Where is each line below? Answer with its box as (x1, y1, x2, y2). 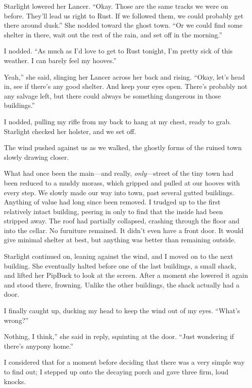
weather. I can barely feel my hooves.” (4, 55, 117, 65)
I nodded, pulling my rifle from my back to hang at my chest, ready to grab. (4, 116, 232, 126)
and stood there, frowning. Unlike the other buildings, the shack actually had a (4, 279, 239, 289)
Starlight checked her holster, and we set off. (4, 126, 136, 136)
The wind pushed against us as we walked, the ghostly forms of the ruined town (4, 142, 242, 152)
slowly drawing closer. (4, 152, 69, 162)
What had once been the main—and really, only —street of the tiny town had (4, 168, 234, 178)
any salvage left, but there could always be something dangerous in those (4, 90, 221, 101)
